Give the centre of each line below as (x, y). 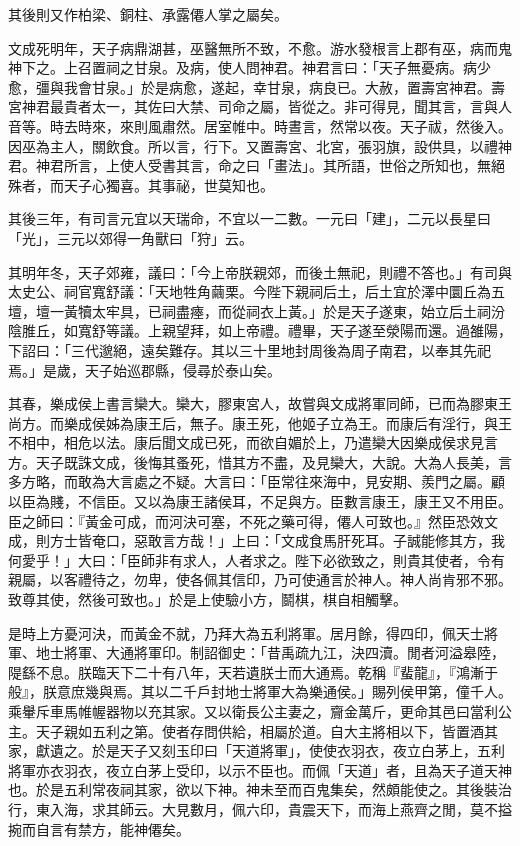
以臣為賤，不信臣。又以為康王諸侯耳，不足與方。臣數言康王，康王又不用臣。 (260, 501)
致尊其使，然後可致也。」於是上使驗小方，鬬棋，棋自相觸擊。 (207, 599)
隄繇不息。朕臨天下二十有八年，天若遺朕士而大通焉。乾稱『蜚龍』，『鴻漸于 (253, 671)
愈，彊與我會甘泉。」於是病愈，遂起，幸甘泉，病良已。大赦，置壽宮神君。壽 (256, 86)
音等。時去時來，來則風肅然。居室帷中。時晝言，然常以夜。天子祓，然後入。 (260, 125)
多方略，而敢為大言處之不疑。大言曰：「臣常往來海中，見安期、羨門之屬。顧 (256, 481)
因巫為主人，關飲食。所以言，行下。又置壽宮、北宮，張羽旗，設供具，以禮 (253, 145)
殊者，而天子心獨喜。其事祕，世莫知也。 (141, 184)
